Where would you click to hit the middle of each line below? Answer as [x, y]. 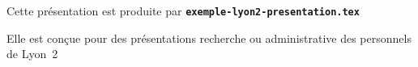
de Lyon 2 [32, 54]
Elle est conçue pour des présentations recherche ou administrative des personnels [209, 38]
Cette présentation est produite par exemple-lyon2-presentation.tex [183, 10]
